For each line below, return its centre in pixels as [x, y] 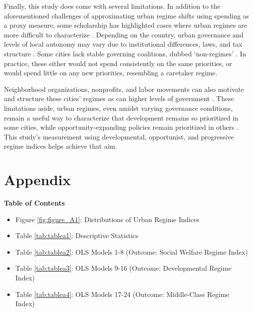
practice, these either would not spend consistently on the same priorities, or [118, 63]
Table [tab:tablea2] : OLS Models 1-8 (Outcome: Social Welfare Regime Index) [132, 251]
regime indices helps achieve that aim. [61, 146]
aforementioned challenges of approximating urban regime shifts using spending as [126, 15]
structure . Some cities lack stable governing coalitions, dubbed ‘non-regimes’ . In [125, 53]
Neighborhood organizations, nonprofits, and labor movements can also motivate [124, 89]
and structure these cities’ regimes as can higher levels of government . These [119, 98]
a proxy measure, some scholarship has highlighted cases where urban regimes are [126, 25]
